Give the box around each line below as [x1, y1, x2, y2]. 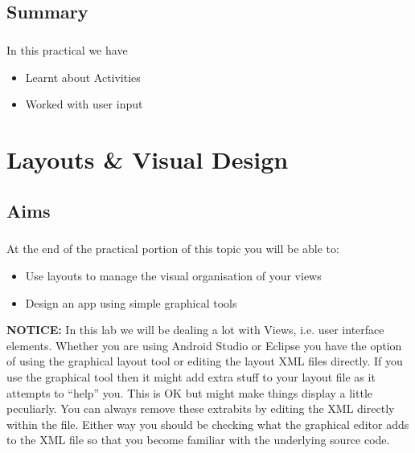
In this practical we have [6, 42, 128, 59]
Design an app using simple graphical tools [25, 294, 237, 311]
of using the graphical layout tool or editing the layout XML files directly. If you [6, 353, 403, 369]
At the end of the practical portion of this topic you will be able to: [6, 240, 339, 257]
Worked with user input [25, 96, 143, 112]
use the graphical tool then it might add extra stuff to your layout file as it [6, 369, 376, 386]
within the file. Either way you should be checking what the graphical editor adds [6, 415, 409, 432]
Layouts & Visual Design [6, 143, 289, 176]
